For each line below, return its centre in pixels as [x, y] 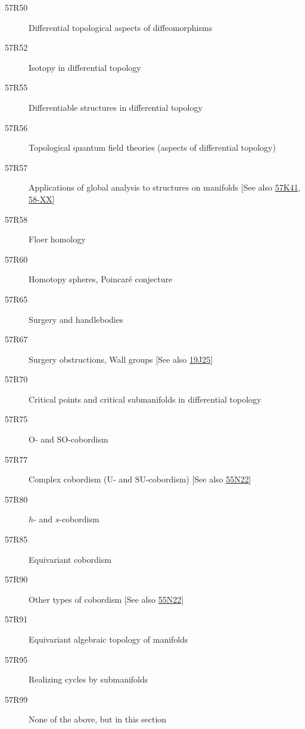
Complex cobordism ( [68, 479]
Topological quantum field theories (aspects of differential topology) [152, 147]
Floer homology [57, 239]
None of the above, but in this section [98, 719]
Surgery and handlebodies [76, 319]
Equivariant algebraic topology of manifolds [108, 639]
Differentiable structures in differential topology [116, 107]
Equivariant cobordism [70, 559]
